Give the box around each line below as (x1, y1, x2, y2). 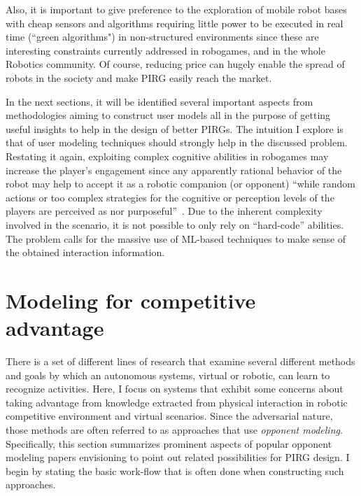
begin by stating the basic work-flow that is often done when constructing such (6, 463, 344, 478)
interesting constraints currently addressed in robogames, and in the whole (6, 43, 325, 57)
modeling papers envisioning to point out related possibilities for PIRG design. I (6, 450, 350, 465)
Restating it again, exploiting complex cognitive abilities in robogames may (6, 148, 329, 163)
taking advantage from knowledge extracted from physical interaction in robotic (6, 395, 348, 409)
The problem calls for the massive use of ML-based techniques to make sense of (6, 231, 346, 246)
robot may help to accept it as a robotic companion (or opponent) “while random (6, 176, 355, 191)
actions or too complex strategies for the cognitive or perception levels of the (6, 190, 334, 204)
